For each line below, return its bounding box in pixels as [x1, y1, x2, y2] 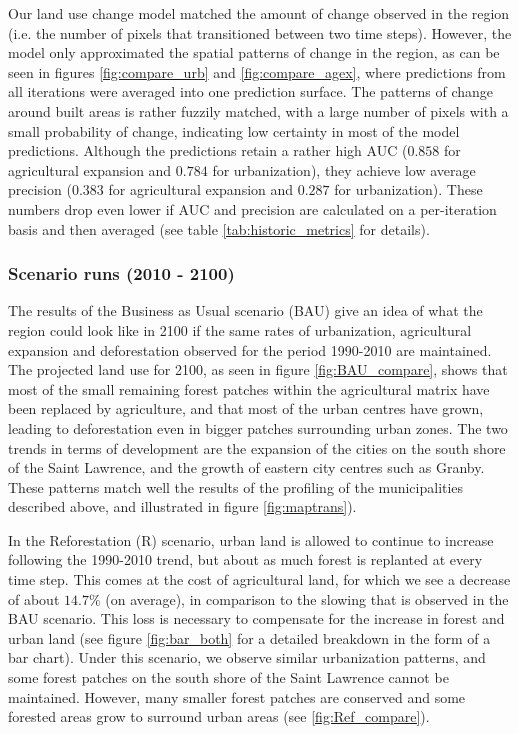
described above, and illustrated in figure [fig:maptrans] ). [8, 496, 357, 517]
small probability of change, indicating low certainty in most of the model [8, 120, 460, 141]
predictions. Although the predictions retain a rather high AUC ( [8, 140, 408, 161]
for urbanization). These [334, 179, 483, 200]
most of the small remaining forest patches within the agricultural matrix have [8, 378, 490, 399]
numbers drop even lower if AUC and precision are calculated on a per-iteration [8, 198, 497, 219]
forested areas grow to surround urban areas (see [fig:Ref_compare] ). [8, 706, 430, 727]
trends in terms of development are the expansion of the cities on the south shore [8, 437, 506, 458]
